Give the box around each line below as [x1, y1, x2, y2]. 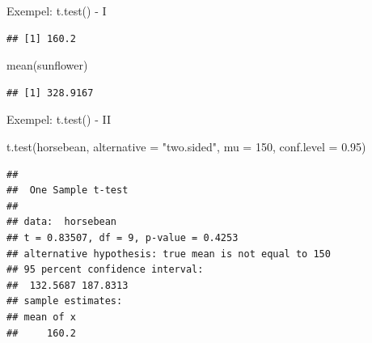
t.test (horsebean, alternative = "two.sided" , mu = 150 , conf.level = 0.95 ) [6, 138, 366, 155]
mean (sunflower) [6, 57, 88, 74]
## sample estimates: [6, 295, 123, 307]
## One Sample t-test [6, 184, 129, 197]
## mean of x [6, 311, 76, 323]
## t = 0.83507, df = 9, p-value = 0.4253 [6, 231, 239, 243]
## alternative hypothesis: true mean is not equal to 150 [6, 248, 331, 260]
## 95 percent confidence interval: [6, 264, 204, 276]
